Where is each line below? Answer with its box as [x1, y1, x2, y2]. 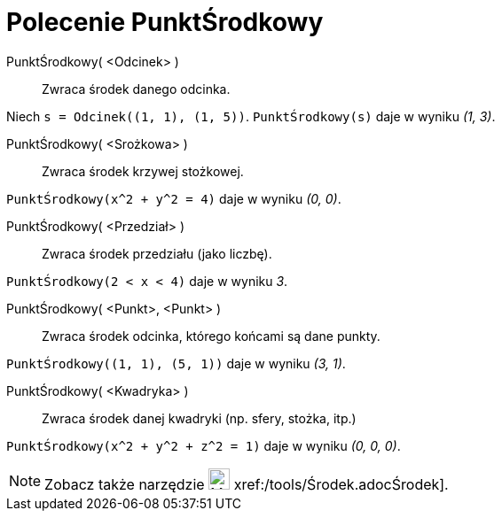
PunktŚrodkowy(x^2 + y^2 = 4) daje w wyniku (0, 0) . [6, 190, 341, 206]
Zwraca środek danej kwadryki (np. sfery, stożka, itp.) [42, 410, 357, 426]
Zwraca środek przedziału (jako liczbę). [42, 245, 272, 261]
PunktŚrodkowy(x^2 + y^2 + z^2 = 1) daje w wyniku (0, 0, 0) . [6, 437, 401, 453]
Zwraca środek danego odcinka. [42, 81, 231, 97]
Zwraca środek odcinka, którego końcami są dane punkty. [42, 328, 380, 344]
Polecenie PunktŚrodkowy [6, 7, 324, 37]
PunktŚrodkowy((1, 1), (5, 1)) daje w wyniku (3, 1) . [6, 355, 346, 371]
